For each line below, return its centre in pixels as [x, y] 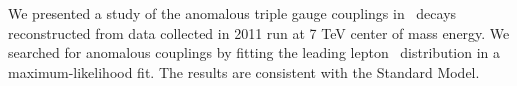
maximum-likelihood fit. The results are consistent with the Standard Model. [244, 71]
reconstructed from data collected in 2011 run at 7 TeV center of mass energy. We [259, 32]
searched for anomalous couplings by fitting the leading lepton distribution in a [254, 52]
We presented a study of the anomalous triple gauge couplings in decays [232, 13]
